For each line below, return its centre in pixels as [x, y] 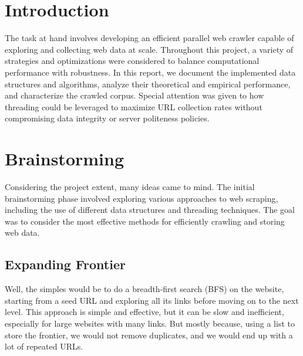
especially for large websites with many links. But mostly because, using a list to [150, 323]
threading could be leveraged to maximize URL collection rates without [134, 106]
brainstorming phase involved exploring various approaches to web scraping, [142, 198]
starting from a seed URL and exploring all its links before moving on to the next [152, 300]
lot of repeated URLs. [44, 346]
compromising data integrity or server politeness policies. [107, 118]
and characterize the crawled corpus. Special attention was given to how [134, 95]
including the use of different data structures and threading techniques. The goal [150, 210]
